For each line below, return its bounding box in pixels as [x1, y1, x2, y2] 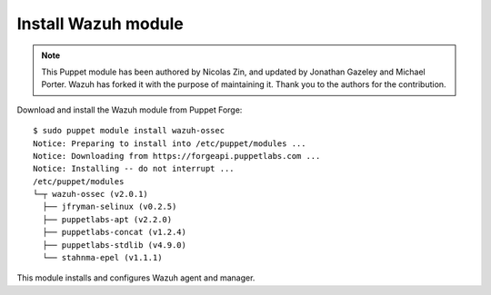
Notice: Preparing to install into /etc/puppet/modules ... [33, 138, 306, 149]
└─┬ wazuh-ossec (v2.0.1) [33, 189, 149, 200]
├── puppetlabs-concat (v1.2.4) [42, 227, 186, 238]
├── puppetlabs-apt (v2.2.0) [42, 214, 173, 224]
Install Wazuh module [16, 14, 184, 34]
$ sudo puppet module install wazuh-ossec [33, 125, 225, 136]
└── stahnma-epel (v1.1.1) [42, 252, 163, 263]
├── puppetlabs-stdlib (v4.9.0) [42, 240, 186, 250]
